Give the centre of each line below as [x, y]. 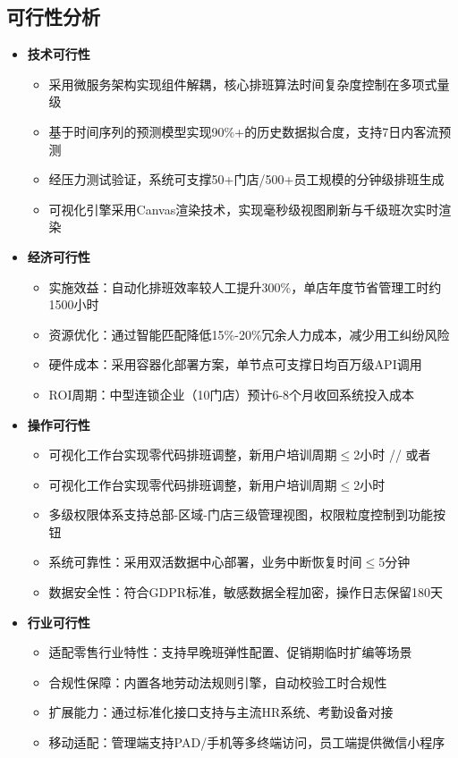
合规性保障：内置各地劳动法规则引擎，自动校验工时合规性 [218, 682]
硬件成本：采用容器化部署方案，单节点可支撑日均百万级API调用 [235, 364]
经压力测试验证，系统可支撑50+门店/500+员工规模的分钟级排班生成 [246, 179]
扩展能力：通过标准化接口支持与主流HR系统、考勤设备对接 [221, 712]
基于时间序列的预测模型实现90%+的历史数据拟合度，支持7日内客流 [244, 131]
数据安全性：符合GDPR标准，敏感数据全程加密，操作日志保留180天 [246, 592]
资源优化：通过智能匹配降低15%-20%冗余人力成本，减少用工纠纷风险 [249, 334]
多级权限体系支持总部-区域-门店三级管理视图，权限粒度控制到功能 [241, 514]
